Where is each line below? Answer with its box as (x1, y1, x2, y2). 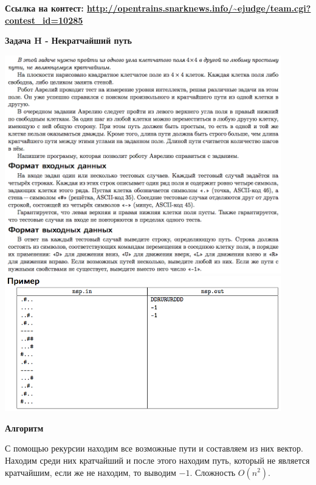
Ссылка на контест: (5, 2, 84, 14)
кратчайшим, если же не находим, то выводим (5, 466, 176, 478)
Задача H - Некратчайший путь (5, 34, 132, 47)
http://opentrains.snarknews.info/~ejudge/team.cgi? (87, 2, 311, 14)
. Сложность (190, 466, 236, 478)
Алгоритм (5, 421, 44, 434)
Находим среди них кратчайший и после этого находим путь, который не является (5, 453, 310, 466)
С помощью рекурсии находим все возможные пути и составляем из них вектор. (5, 442, 303, 455)
